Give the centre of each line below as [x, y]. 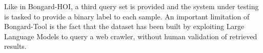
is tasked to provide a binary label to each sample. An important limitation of [127, 16]
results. [15, 46]
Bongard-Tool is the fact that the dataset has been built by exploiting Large [124, 26]
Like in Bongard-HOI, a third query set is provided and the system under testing [131, 6]
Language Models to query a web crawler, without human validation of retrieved [131, 36]
